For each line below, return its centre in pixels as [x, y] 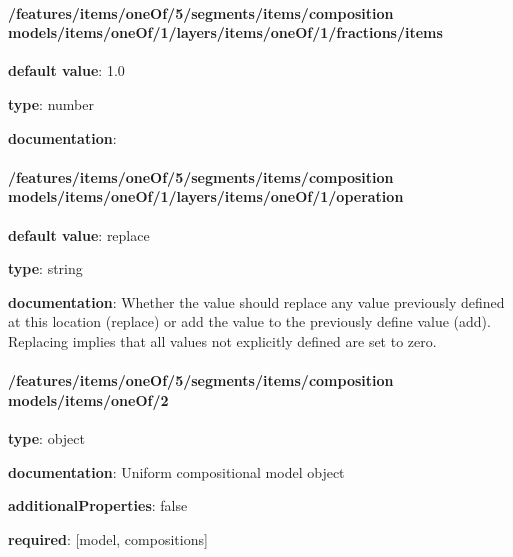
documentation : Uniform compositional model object [176, 471]
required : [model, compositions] [108, 538]
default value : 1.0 [66, 70]
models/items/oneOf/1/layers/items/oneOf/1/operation [206, 196]
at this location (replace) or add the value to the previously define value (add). [249, 321]
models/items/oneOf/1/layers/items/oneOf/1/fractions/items [225, 32]
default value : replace [79, 234]
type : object [46, 437]
